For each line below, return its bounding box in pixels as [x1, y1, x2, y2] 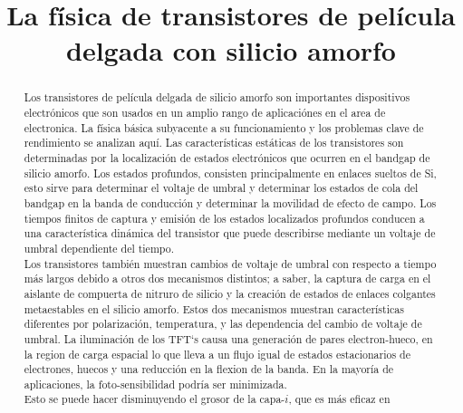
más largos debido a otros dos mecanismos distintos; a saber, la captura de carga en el [24, 271, 431, 286]
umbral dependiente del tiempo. [24, 240, 174, 255]
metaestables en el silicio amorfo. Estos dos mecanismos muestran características [24, 301, 404, 316]
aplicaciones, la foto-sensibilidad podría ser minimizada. [24, 376, 287, 391]
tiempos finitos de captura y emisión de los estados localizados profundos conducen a [24, 210, 425, 226]
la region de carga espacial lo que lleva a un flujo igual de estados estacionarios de [24, 346, 410, 361]
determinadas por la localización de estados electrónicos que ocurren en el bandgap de [24, 149, 430, 165]
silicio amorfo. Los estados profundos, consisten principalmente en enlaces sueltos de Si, [24, 165, 437, 180]
